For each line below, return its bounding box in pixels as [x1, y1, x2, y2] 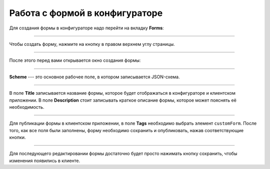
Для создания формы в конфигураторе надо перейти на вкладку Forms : [9, 25, 164, 31]
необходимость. [9, 104, 44, 110]
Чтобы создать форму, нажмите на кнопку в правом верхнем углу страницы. [9, 41, 175, 47]
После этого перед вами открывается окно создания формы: [9, 57, 141, 63]
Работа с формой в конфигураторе [9, 7, 163, 18]
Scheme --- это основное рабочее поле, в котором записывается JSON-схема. [9, 74, 180, 80]
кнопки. [9, 135, 26, 141]
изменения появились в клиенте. [9, 158, 80, 164]
